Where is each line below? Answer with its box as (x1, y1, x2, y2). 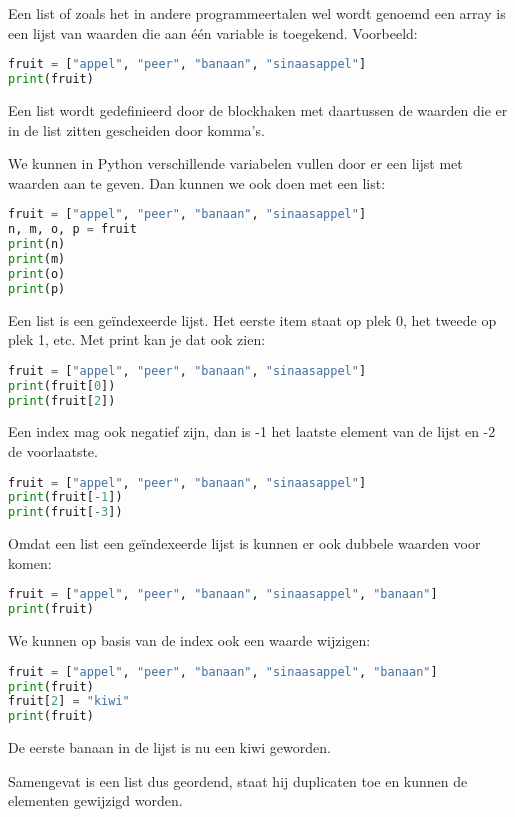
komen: (8, 552, 52, 573)
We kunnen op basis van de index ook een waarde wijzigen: (8, 630, 371, 651)
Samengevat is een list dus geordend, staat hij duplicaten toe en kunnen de (8, 770, 468, 791)
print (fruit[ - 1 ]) (8, 490, 123, 505)
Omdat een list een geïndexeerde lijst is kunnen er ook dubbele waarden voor (8, 533, 481, 554)
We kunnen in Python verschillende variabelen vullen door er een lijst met (8, 153, 463, 174)
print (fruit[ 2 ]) (8, 393, 116, 408)
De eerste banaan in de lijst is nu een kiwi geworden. (8, 737, 331, 758)
